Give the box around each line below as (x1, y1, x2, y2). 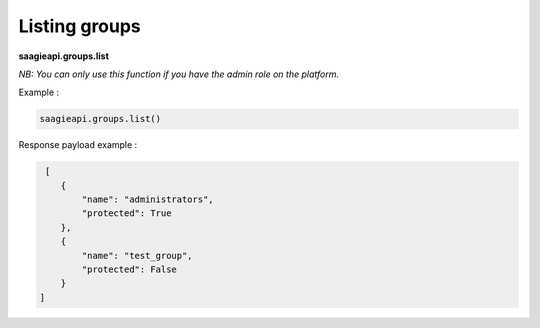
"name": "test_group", (81, 250, 194, 261)
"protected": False (81, 264, 177, 275)
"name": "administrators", (81, 194, 214, 205)
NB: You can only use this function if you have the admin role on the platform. (18, 68, 340, 80)
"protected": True (81, 208, 172, 219)
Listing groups (18, 15, 142, 37)
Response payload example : (18, 139, 138, 151)
